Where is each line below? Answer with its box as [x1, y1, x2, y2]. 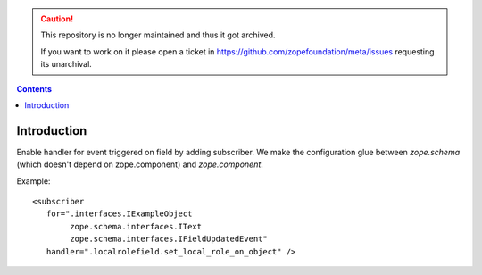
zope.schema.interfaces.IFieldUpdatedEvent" [70, 234, 268, 245]
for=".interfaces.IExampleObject [46, 209, 193, 219]
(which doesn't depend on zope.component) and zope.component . [16, 159, 263, 170]
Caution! [40, 13, 74, 24]
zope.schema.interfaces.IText [70, 221, 203, 231]
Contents [16, 83, 53, 94]
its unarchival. [40, 59, 93, 70]
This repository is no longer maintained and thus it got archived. [40, 29, 276, 40]
